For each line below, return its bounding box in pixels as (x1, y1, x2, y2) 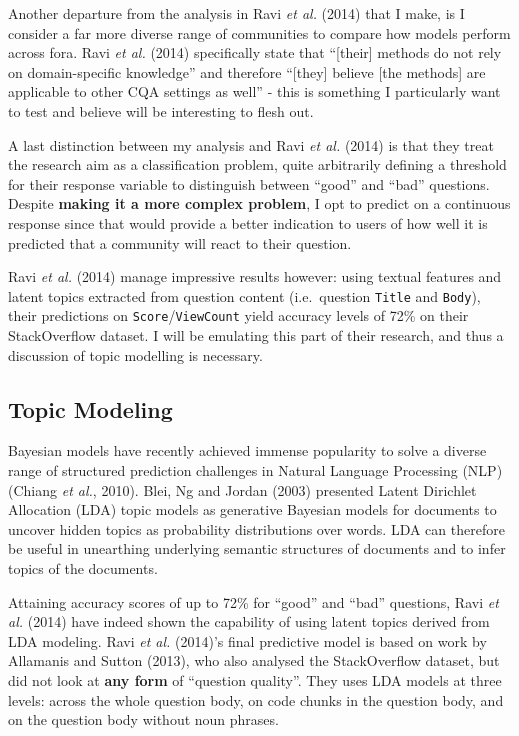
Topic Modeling (8, 393, 173, 424)
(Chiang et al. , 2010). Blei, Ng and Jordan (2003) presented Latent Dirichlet (8, 479, 477, 500)
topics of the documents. (8, 557, 158, 578)
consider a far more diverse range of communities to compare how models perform (8, 22, 511, 43)
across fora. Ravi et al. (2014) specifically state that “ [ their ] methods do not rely (8, 42, 502, 63)
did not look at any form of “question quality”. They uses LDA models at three (8, 669, 502, 690)
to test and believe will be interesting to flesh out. (8, 100, 314, 121)
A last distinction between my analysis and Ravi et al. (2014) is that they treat (8, 134, 494, 155)
